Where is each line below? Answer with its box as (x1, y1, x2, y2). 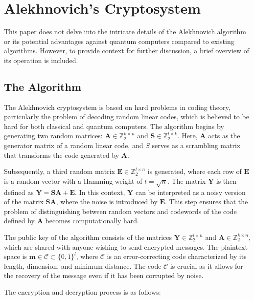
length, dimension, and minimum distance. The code (4, 260, 162, 271)
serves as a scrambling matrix (152, 140, 241, 150)
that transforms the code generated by (4, 150, 119, 160)
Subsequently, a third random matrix (4, 166, 115, 176)
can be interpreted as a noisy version (135, 187, 246, 197)
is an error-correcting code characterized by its (107, 251, 247, 261)
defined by (4, 215, 35, 226)
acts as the (208, 130, 240, 141)
